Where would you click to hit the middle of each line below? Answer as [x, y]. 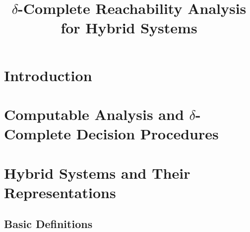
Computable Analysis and [94, 114]
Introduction [48, 75]
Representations [60, 192]
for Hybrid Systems [129, 28]
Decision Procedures [147, 134]
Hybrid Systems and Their [97, 173]
